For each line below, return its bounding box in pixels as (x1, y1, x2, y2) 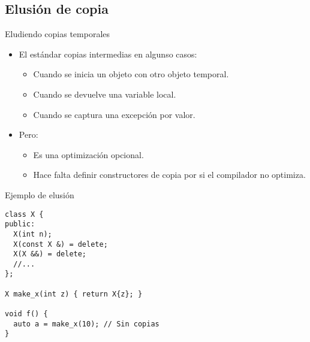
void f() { (5, 310, 48, 319)
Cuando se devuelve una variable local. (33, 87, 176, 100)
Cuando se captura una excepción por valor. (33, 108, 195, 120)
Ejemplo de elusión (5, 188, 74, 201)
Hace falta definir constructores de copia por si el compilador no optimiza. (33, 168, 306, 181)
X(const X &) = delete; (13, 240, 108, 249)
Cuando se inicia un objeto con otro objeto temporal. (33, 68, 229, 80)
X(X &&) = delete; (13, 250, 87, 259)
